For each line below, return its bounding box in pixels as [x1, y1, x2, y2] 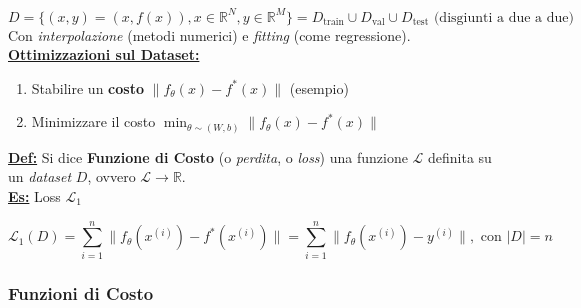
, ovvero [87, 166, 136, 187]
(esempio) [289, 77, 349, 98]
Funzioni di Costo [8, 280, 154, 305]
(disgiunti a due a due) [433, 10, 574, 25]
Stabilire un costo [31, 77, 144, 98]
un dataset [8, 166, 72, 187]
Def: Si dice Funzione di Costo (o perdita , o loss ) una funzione [8, 146, 408, 167]
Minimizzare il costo [31, 111, 156, 132]
